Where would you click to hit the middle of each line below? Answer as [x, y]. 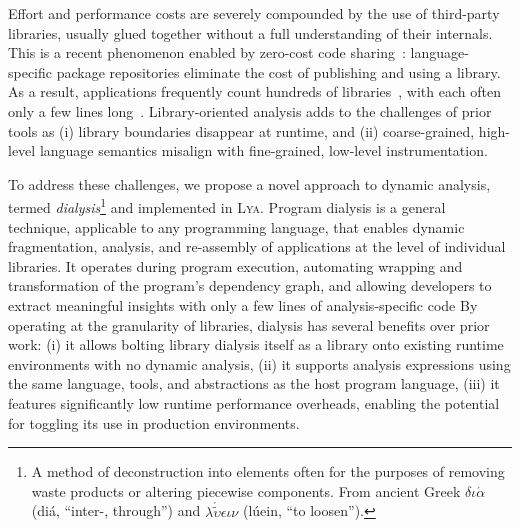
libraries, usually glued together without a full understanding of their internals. [250, 32]
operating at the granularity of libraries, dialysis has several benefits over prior [249, 324]
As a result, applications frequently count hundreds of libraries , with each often [254, 91]
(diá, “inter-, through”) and [116, 510]
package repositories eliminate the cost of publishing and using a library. [278, 71]
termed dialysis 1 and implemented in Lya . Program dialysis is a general [227, 205]
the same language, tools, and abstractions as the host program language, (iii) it [254, 383]
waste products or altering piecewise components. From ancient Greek [246, 490]
